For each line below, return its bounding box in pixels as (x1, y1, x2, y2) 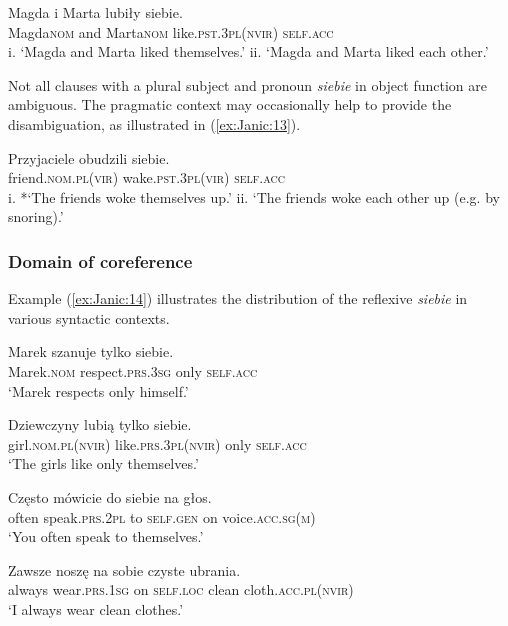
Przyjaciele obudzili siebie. (8, 147, 170, 168)
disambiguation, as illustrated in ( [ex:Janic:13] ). (8, 113, 301, 134)
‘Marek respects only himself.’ (8, 380, 189, 401)
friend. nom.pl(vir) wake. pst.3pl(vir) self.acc (8, 167, 285, 188)
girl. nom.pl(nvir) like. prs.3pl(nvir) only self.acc (8, 433, 307, 454)
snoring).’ (8, 206, 64, 227)
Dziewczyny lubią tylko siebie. (8, 414, 192, 435)
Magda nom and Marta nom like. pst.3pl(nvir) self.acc (8, 21, 334, 42)
